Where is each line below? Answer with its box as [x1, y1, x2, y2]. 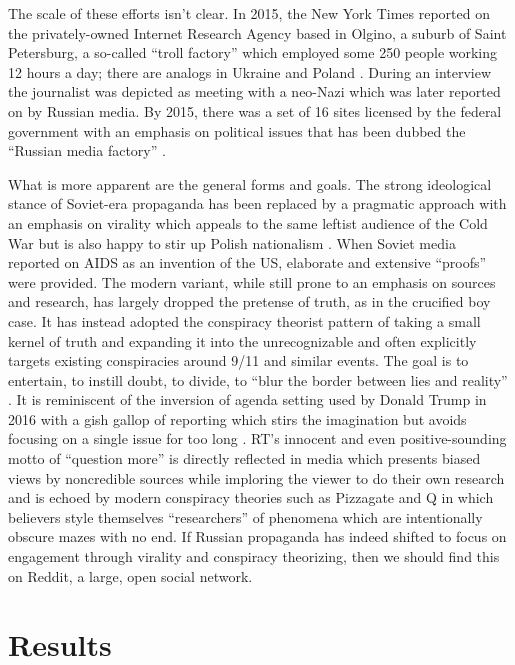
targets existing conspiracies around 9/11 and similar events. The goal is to [8, 350, 469, 371]
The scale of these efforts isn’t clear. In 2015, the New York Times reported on [8, 3, 490, 23]
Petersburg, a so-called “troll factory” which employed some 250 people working [8, 42, 498, 63]
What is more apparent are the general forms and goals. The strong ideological [8, 173, 492, 194]
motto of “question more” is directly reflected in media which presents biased [8, 448, 481, 469]
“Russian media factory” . [8, 140, 166, 161]
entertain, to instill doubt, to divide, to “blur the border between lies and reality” [8, 369, 508, 390]
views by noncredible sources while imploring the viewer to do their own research [8, 467, 505, 488]
